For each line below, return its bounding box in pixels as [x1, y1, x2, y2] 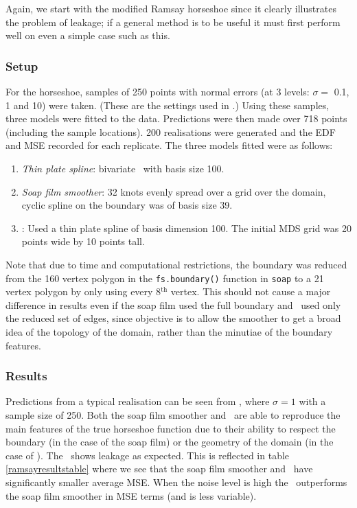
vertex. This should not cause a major [170, 284, 331, 299]
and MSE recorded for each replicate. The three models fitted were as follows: [5, 138, 333, 152]
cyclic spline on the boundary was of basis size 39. [21, 198, 233, 212]
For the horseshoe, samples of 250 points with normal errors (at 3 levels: [5, 84, 310, 98]
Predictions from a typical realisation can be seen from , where [5, 394, 270, 408]
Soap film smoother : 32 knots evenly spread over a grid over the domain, [21, 184, 326, 198]
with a [299, 394, 326, 408]
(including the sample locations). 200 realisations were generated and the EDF [5, 124, 336, 139]
